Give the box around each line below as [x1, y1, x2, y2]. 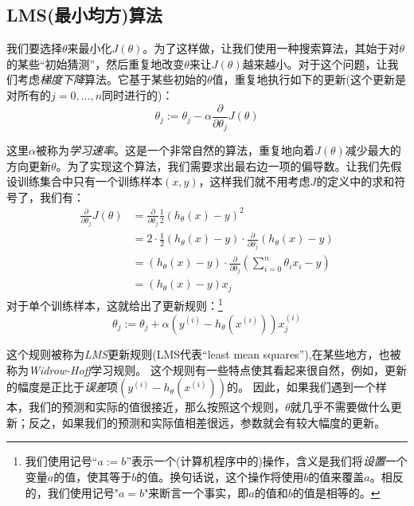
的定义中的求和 [316, 173, 395, 190]
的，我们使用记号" [25, 484, 119, 500]
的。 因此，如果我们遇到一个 [227, 379, 376, 395]
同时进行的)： [102, 86, 174, 103]
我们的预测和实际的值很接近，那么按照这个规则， [28, 398, 285, 415]
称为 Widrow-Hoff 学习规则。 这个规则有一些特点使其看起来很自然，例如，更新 [6, 361, 407, 378]
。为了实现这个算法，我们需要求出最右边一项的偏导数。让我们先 [56, 157, 391, 174]
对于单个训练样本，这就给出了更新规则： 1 [6, 294, 223, 313]
